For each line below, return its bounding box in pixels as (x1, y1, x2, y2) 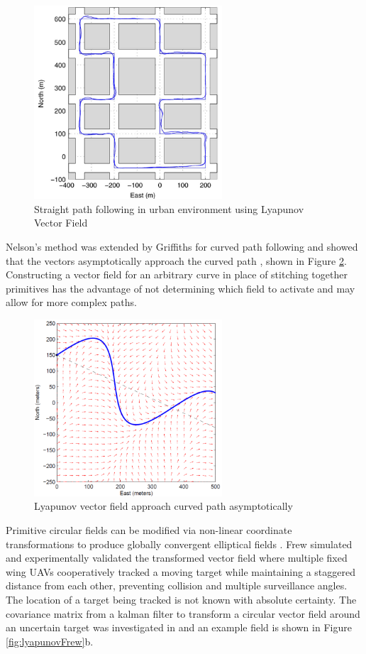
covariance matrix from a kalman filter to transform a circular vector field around (6, 606, 360, 621)
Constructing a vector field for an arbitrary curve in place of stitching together (6, 267, 348, 282)
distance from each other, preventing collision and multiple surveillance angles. (6, 578, 348, 593)
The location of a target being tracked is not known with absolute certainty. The (6, 592, 357, 607)
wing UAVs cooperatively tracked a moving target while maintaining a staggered (6, 564, 356, 579)
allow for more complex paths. (6, 295, 137, 310)
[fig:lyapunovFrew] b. (6, 633, 94, 648)
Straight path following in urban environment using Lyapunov (34, 201, 304, 216)
